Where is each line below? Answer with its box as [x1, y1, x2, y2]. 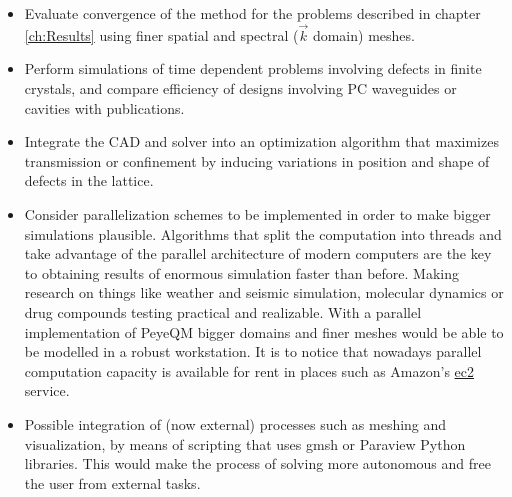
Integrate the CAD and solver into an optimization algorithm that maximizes [24, 131, 499, 152]
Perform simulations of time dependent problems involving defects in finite [24, 58, 482, 79]
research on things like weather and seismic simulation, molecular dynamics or [24, 282, 504, 303]
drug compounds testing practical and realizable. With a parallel [24, 301, 422, 322]
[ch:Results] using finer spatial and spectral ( [24, 24, 299, 45]
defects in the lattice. [24, 170, 154, 191]
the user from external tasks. [24, 472, 201, 493]
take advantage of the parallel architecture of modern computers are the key [24, 243, 492, 264]
